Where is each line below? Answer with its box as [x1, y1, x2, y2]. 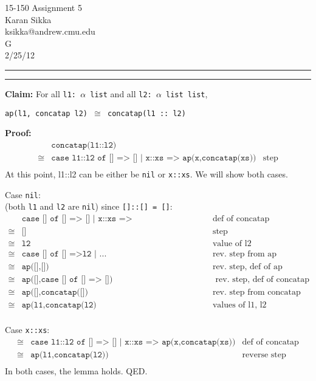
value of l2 [212, 239, 252, 249]
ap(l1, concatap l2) [5, 109, 88, 118]
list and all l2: [90, 87, 152, 100]
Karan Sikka [5, 13, 52, 26]
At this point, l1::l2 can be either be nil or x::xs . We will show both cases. [5, 167, 288, 180]
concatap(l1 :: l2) [108, 109, 186, 118]
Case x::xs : [5, 323, 50, 336]
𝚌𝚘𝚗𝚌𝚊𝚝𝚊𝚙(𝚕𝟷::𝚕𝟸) [51, 140, 117, 149]
